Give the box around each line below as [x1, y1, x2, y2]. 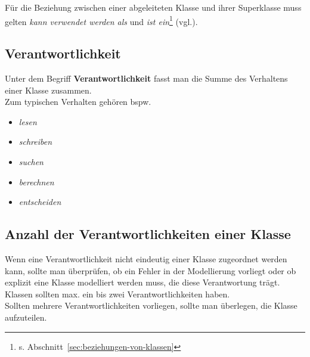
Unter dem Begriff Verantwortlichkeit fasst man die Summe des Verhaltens [5, 72, 288, 85]
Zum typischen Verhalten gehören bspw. [5, 95, 151, 108]
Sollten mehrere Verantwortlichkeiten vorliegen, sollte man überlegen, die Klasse [5, 299, 297, 312]
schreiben [18, 135, 52, 148]
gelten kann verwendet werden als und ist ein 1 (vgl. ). [5, 13, 198, 27]
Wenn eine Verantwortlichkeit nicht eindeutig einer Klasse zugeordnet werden [5, 253, 287, 265]
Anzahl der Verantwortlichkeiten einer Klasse [5, 225, 291, 243]
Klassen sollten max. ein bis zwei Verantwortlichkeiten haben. [5, 287, 230, 300]
